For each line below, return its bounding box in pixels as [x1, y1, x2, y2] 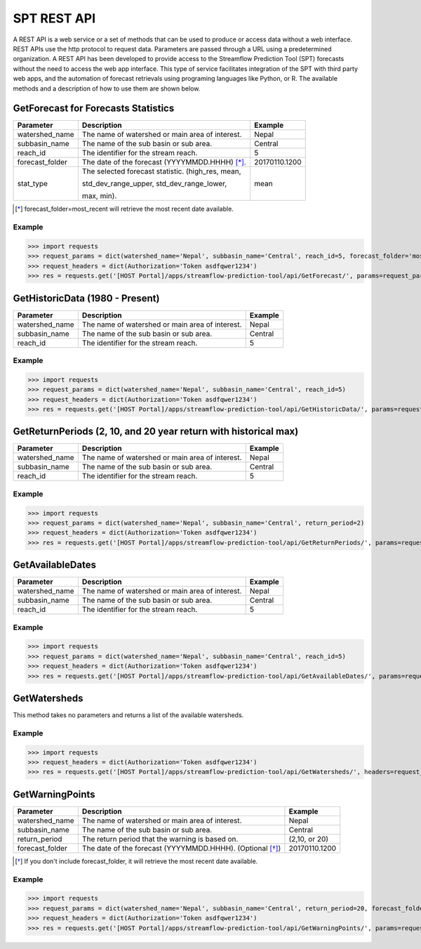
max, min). [81, 191, 117, 201]
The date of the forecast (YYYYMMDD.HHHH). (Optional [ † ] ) [81, 843, 281, 853]
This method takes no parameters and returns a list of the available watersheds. [13, 711, 244, 719]
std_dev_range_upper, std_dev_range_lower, [81, 179, 227, 189]
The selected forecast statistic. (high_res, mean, [81, 166, 241, 176]
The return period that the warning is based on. [81, 834, 239, 844]
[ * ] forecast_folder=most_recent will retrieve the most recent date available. [15, 204, 234, 214]
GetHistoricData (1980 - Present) [13, 292, 160, 304]
